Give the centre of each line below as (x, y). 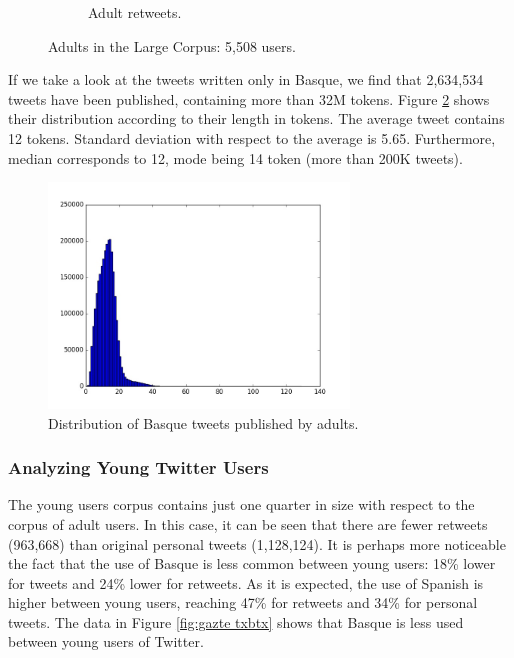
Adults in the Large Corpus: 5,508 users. (172, 45)
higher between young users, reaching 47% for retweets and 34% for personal (243, 602)
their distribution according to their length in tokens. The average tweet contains (256, 118)
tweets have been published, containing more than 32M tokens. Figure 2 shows (249, 98)
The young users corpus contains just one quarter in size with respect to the (241, 504)
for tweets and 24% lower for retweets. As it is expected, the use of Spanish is (246, 582)
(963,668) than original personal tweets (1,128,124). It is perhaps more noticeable (257, 543)
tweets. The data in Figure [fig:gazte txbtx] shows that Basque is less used (236, 621)
